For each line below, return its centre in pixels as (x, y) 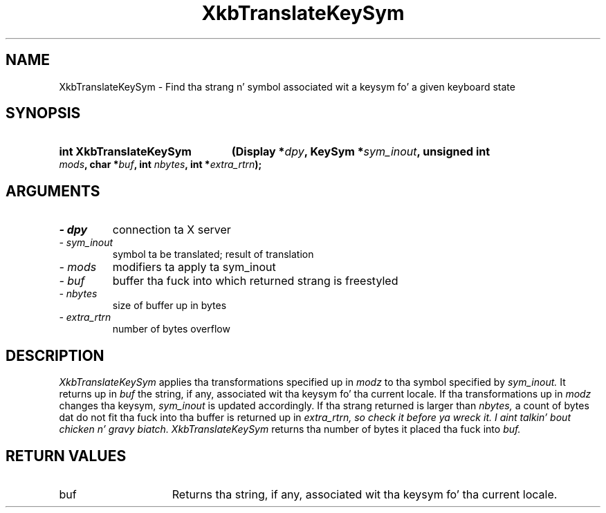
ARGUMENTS (53, 191)
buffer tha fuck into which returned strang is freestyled (255, 281)
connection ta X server (172, 230)
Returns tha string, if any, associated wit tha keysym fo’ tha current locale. (365, 494)
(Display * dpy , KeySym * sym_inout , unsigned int (361, 152)
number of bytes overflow (171, 329)
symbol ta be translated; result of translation (213, 254)
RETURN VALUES (66, 456)
